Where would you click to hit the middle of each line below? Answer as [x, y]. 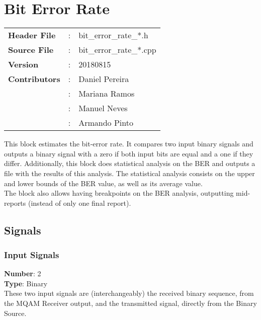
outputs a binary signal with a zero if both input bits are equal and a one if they [129, 153]
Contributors [34, 79]
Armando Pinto [106, 123]
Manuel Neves [103, 108]
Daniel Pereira [104, 79]
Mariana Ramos [107, 94]
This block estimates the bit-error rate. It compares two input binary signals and [129, 144]
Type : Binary [26, 283]
